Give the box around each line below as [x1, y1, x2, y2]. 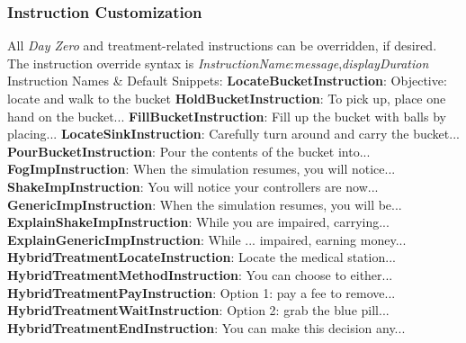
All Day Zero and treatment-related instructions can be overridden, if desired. [7, 36, 437, 55]
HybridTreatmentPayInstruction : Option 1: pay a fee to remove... [7, 283, 396, 302]
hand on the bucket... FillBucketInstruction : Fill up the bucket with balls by [7, 106, 446, 125]
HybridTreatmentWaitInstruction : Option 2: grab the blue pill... [7, 301, 390, 320]
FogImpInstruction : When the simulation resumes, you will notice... [7, 159, 396, 178]
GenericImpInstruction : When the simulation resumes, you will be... [7, 194, 402, 213]
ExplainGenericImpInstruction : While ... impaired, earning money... [7, 230, 407, 248]
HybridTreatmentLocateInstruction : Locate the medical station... [7, 248, 396, 266]
